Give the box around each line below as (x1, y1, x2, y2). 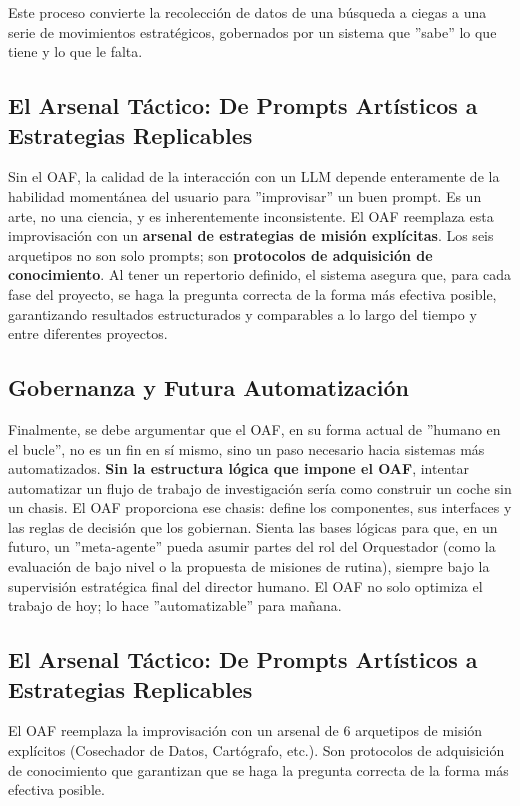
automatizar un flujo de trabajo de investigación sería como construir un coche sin (8, 477, 512, 498)
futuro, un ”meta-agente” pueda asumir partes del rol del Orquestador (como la (8, 536, 496, 557)
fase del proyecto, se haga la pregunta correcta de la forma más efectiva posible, (8, 283, 497, 304)
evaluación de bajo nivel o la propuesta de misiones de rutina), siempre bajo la (8, 556, 490, 577)
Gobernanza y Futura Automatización (8, 372, 409, 403)
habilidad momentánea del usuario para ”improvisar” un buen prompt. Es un (8, 185, 482, 206)
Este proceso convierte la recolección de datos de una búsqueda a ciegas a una (8, 2, 487, 22)
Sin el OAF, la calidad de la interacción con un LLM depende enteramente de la (8, 166, 500, 187)
